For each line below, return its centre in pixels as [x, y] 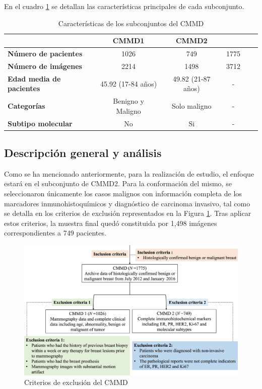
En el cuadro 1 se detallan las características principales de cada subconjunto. [124, 6]
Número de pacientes [45, 54]
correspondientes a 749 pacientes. [55, 233]
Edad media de [34, 78]
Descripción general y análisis [83, 153]
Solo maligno [191, 105]
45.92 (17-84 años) [129, 83]
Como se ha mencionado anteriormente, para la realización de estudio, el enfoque [129, 173]
